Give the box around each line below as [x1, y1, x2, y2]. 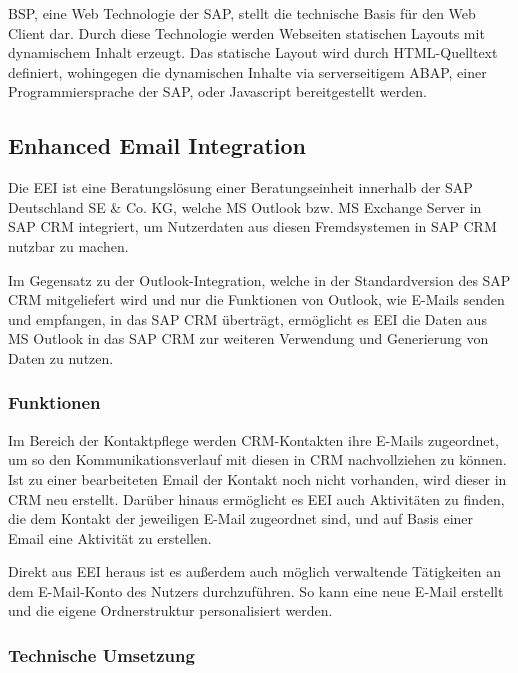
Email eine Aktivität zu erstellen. [8, 527, 212, 548]
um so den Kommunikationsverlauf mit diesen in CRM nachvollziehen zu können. [8, 449, 507, 470]
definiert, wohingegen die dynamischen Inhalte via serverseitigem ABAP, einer [8, 61, 487, 82]
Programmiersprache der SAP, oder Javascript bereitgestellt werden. [8, 81, 427, 102]
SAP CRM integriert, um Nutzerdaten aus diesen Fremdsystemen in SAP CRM [8, 216, 497, 237]
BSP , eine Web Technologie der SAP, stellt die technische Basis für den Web [8, 3, 476, 23]
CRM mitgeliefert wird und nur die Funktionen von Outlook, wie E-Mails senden [8, 289, 505, 310]
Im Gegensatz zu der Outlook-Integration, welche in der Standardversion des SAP [8, 269, 511, 290]
